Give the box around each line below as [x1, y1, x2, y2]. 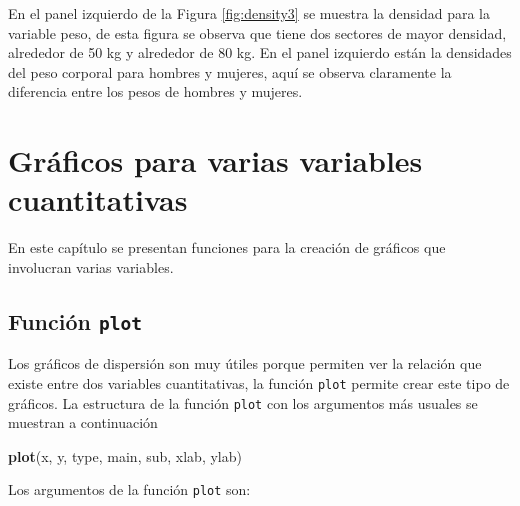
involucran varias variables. [8, 256, 174, 277]
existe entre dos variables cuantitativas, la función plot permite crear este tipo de [8, 372, 510, 393]
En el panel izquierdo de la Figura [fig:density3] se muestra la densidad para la [8, 3, 490, 23]
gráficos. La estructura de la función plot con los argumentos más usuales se [8, 392, 478, 413]
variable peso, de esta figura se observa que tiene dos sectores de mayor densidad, [8, 22, 507, 43]
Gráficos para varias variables [8, 140, 423, 181]
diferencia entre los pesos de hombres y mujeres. [8, 81, 303, 102]
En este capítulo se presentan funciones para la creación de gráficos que [8, 237, 446, 258]
